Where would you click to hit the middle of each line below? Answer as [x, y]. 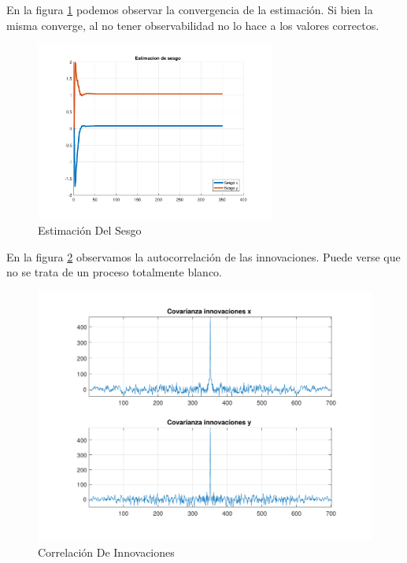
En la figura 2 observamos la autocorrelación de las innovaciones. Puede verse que [203, 256]
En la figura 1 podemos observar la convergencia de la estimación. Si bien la [190, 9]
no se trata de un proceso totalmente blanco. [114, 272]
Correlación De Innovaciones [106, 552]
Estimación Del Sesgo [90, 230]
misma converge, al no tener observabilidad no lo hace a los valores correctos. [193, 25]
